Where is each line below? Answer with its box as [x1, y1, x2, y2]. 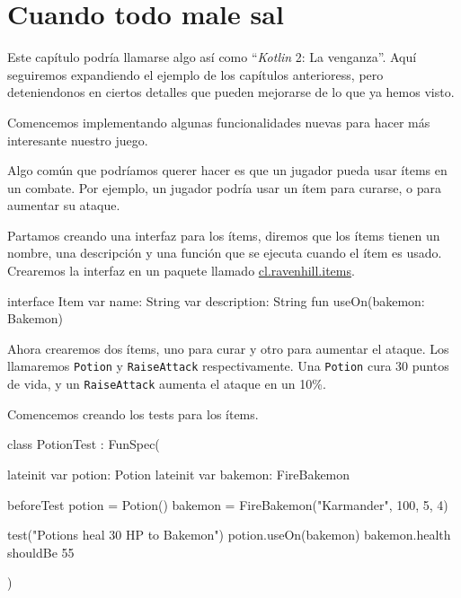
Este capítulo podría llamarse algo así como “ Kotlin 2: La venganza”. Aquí [7, 48, 417, 66]
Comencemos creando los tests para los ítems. [7, 404, 259, 423]
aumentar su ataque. [7, 196, 120, 215]
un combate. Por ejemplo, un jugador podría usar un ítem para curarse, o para [7, 178, 441, 197]
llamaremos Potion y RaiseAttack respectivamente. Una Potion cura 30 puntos [7, 356, 449, 375]
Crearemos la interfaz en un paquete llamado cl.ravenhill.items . [7, 261, 355, 280]
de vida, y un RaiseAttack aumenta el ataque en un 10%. [7, 374, 326, 393]
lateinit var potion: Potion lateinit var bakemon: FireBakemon [7, 464, 350, 483]
